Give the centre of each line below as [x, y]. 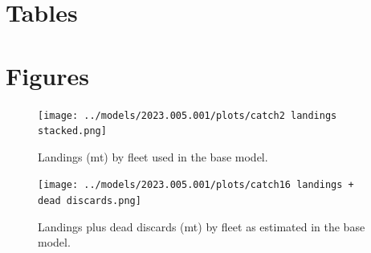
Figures [47, 75]
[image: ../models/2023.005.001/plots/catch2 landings [188, 115]
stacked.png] [72, 131]
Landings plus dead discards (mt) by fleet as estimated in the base [202, 226]
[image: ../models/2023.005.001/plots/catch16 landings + [196, 185]
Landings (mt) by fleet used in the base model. [153, 156]
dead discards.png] [90, 201]
